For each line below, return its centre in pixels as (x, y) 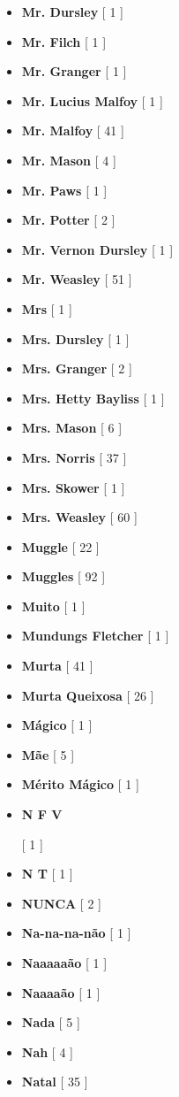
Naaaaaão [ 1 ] (64, 963)
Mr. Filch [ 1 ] (64, 41)
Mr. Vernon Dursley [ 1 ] (97, 249)
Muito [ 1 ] (53, 606)
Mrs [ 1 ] (47, 308)
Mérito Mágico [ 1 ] (80, 784)
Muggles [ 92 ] (63, 576)
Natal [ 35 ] (55, 1082)
